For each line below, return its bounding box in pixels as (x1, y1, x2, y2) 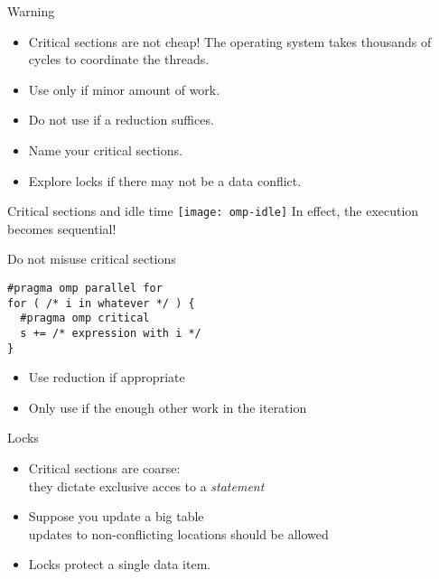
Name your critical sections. (28, 140, 182, 159)
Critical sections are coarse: (28, 459, 181, 478)
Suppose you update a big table (28, 507, 204, 526)
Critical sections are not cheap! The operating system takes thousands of (28, 32, 432, 51)
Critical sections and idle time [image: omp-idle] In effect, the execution (7, 201, 419, 220)
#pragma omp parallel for (7, 282, 163, 294)
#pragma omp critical (20, 312, 150, 325)
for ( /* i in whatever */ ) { (7, 296, 195, 310)
